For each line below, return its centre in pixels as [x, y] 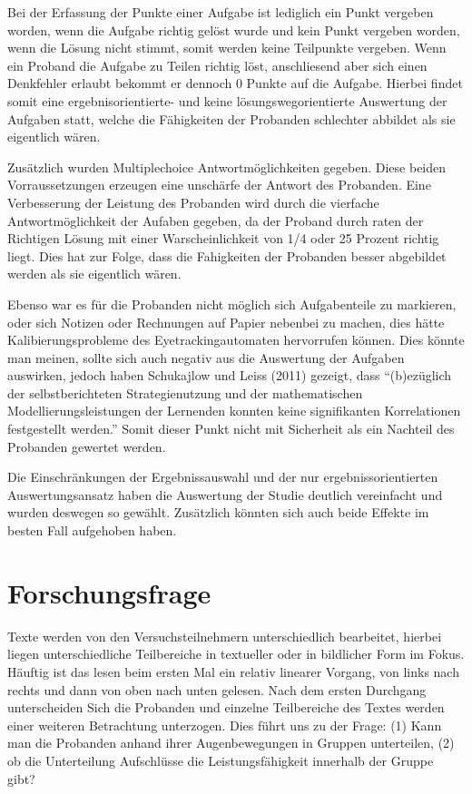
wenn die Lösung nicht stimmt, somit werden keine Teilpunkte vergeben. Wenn [227, 48]
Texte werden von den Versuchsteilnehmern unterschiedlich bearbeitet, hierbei [225, 636]
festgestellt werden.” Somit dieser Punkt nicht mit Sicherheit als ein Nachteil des [231, 429]
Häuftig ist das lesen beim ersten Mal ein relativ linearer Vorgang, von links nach [233, 671]
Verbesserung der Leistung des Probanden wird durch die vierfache [193, 202]
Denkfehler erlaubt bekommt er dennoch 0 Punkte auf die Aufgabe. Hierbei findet [235, 83]
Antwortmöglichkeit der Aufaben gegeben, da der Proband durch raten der [216, 220]
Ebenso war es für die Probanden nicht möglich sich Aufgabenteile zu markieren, [232, 304]
